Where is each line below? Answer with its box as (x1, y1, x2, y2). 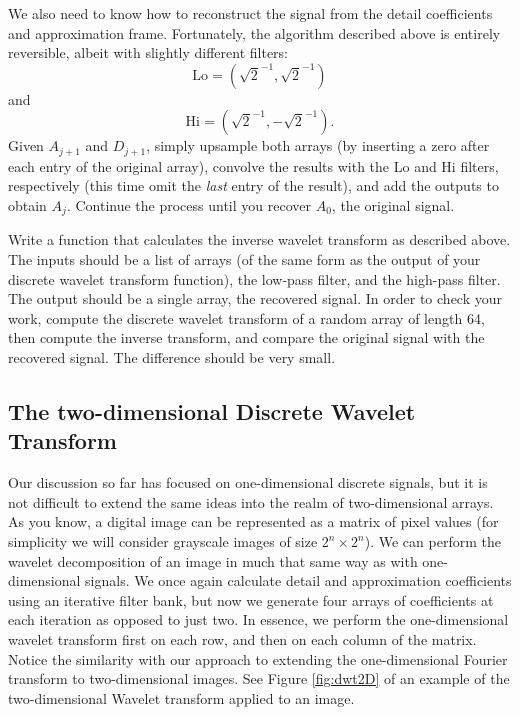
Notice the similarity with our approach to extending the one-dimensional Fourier (8, 648, 508, 669)
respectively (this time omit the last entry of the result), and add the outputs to (8, 175, 499, 196)
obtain (8, 195, 47, 216)
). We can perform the (364, 531, 501, 551)
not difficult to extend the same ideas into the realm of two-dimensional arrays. (8, 491, 494, 512)
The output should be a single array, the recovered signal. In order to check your (8, 288, 503, 309)
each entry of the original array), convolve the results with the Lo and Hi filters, (8, 155, 499, 176)
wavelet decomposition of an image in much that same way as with (8, 550, 418, 571)
